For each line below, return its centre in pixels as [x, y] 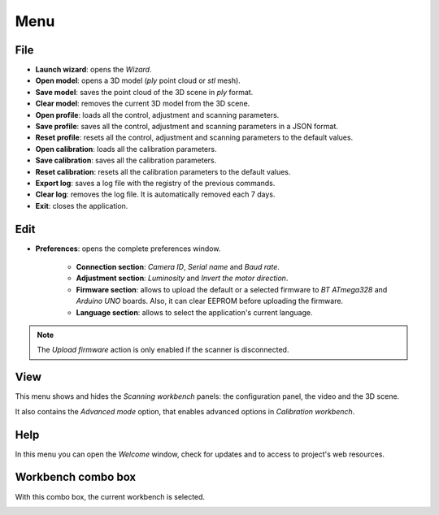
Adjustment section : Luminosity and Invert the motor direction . [182, 278]
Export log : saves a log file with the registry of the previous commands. [155, 183]
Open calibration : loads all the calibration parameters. [126, 149]
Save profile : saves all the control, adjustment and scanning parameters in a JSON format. [187, 127]
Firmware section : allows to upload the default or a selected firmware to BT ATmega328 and [232, 289]
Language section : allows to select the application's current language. [194, 312]
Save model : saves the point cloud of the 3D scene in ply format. [144, 92]
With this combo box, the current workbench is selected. [110, 496]
